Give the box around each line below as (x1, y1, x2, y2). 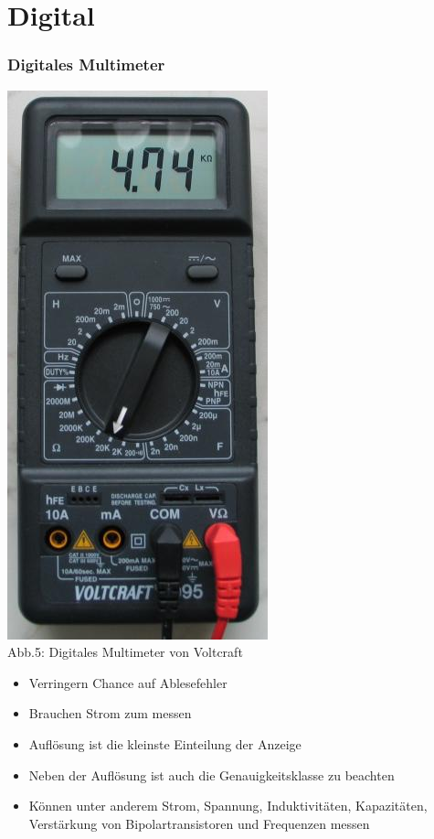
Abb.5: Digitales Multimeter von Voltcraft (7, 642, 243, 662)
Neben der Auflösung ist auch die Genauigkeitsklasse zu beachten (28, 765, 395, 784)
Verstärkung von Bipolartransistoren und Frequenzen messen (28, 813, 370, 833)
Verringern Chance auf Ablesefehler (28, 672, 228, 692)
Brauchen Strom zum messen (28, 704, 192, 723)
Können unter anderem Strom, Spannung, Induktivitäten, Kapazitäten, (28, 796, 428, 815)
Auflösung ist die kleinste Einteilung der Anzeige (28, 734, 302, 753)
